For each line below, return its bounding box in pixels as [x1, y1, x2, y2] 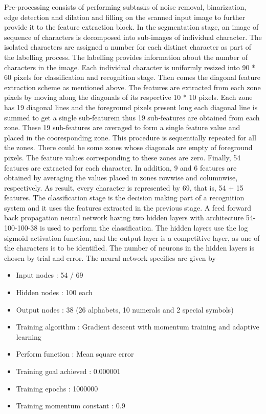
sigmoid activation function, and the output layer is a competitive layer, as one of [4, 232, 260, 243]
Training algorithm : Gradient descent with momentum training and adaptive [16, 321, 259, 332]
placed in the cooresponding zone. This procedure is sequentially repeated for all [4, 132, 256, 142]
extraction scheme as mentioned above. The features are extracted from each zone [4, 81, 261, 92]
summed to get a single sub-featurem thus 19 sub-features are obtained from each [4, 112, 260, 122]
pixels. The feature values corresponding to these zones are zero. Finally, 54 [4, 152, 241, 162]
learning [16, 331, 41, 342]
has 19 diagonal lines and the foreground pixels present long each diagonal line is [4, 101, 258, 112]
